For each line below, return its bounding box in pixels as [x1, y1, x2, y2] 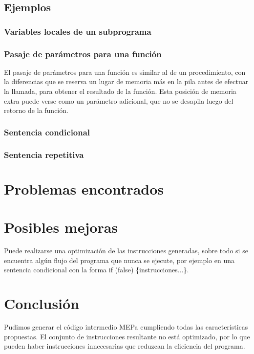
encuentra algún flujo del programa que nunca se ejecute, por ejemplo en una [4, 255, 234, 265]
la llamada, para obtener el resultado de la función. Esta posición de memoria [4, 86, 236, 96]
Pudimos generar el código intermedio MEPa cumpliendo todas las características [4, 321, 248, 332]
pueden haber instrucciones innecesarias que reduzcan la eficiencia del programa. [4, 341, 245, 351]
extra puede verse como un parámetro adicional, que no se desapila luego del [4, 95, 233, 106]
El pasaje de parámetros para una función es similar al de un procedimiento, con [4, 66, 246, 77]
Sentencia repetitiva [4, 148, 84, 160]
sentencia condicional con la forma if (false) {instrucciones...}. [4, 265, 189, 275]
